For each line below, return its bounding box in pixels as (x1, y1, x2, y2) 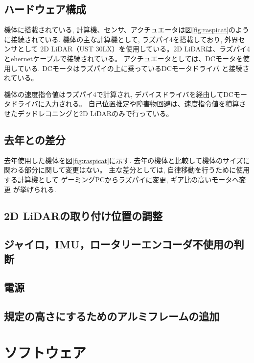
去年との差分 (4, 132, 66, 147)
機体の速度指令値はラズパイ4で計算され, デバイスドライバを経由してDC (4, 89, 233, 99)
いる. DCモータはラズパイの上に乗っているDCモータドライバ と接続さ (24, 63, 250, 73)
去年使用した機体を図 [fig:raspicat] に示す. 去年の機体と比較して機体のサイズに (4, 155, 250, 165)
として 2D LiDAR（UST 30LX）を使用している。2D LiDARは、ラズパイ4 (17, 44, 251, 54)
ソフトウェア (4, 342, 87, 362)
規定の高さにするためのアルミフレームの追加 (4, 309, 220, 324)
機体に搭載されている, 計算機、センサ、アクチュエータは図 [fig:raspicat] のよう (4, 24, 249, 35)
